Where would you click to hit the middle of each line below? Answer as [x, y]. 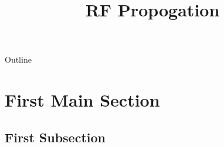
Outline [18, 59]
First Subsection [55, 137]
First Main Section [82, 100]
